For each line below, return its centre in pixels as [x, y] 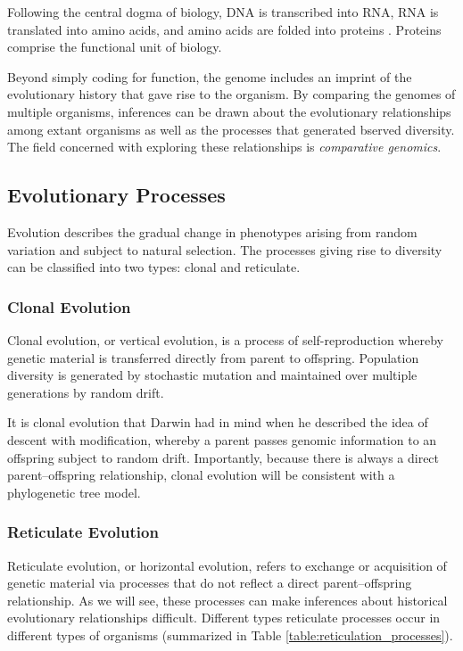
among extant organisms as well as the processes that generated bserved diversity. [231, 129]
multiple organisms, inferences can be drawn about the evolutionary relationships [229, 111]
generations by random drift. [86, 392]
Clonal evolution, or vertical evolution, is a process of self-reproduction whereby [226, 339]
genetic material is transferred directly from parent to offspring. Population [213, 357]
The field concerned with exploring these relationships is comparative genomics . [224, 147]
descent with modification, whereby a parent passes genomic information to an [222, 439]
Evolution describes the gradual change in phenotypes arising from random [212, 231]
